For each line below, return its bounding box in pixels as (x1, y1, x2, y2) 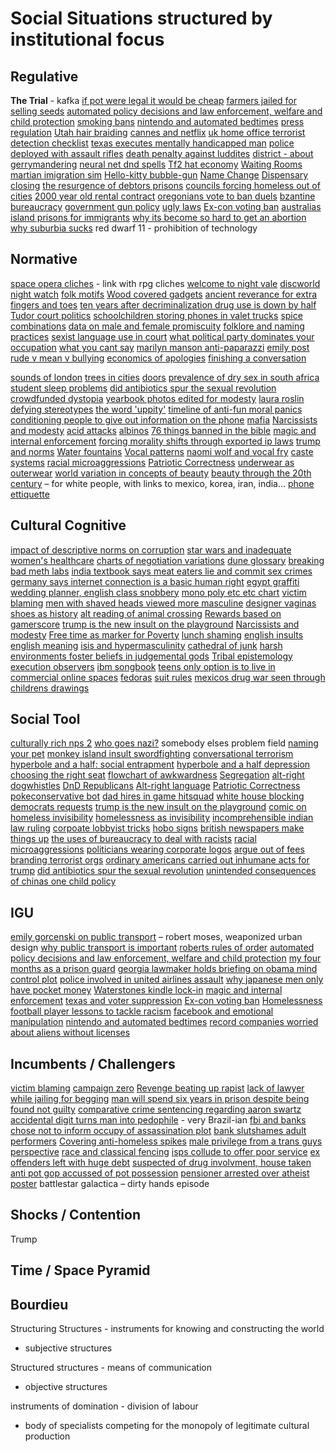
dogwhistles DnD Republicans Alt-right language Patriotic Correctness (10, 780, 301, 792)
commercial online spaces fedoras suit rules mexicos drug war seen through (10, 671, 326, 683)
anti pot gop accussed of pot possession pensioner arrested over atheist (10, 1167, 310, 1179)
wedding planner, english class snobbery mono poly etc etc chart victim (10, 586, 307, 598)
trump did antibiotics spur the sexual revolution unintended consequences (10, 865, 317, 877)
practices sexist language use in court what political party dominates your (10, 330, 315, 342)
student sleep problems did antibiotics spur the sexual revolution (10, 382, 277, 394)
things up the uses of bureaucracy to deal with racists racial (10, 833, 257, 845)
